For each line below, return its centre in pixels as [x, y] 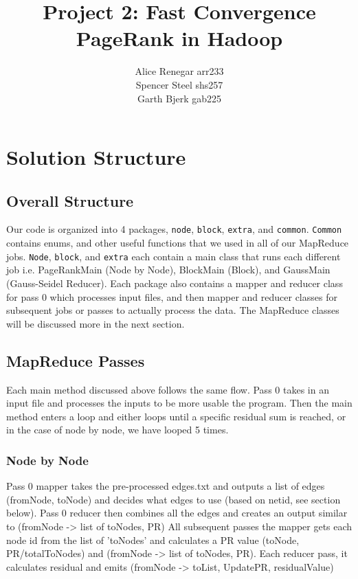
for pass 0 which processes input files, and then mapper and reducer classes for [172, 296]
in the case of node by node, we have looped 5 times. [118, 430]
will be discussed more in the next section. [96, 323]
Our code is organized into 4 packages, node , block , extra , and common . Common [174, 229]
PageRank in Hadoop [179, 38]
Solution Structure [96, 157]
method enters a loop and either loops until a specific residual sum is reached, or [176, 416]
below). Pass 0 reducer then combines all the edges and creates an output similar [177, 513]
